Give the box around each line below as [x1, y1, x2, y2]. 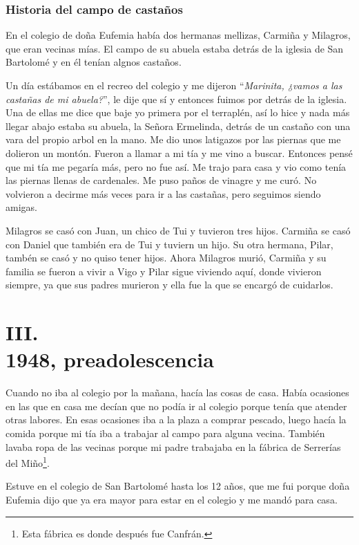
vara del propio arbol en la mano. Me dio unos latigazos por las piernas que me [6, 132, 341, 147]
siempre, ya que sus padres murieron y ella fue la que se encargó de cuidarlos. [6, 277, 333, 292]
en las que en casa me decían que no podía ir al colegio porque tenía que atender [6, 398, 347, 413]
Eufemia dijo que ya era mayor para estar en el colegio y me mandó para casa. [6, 492, 338, 507]
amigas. [6, 200, 37, 214]
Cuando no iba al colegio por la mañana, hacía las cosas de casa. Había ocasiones [6, 385, 349, 400]
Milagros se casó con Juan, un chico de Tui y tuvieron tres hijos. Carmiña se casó [6, 223, 351, 237]
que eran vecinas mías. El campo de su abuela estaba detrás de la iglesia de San [6, 41, 344, 55]
